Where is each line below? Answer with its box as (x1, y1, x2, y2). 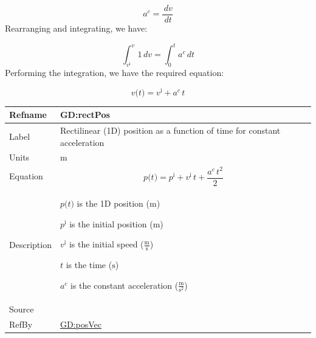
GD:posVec (60, 317, 101, 330)
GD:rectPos (60, 108, 110, 121)
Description (9, 238, 52, 250)
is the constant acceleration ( (70, 278, 179, 291)
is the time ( (66, 258, 112, 271)
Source (9, 303, 34, 316)
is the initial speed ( (69, 238, 144, 250)
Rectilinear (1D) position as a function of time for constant (60, 123, 281, 136)
